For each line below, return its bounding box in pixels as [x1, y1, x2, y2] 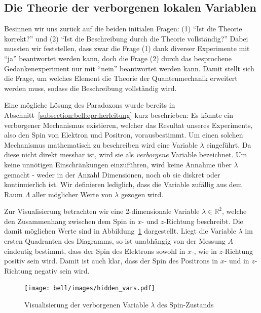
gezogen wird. [121, 189, 164, 199]
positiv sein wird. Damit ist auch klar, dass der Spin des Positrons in [4, 255, 218, 266]
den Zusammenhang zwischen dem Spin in [4, 215, 135, 226]
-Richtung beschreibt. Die [164, 215, 243, 226]
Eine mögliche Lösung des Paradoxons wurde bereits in [4, 100, 175, 110]
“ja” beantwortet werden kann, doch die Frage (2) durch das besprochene [4, 53, 232, 63]
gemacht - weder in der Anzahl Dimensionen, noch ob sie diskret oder [4, 169, 220, 180]
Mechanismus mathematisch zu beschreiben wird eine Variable [4, 139, 198, 150]
